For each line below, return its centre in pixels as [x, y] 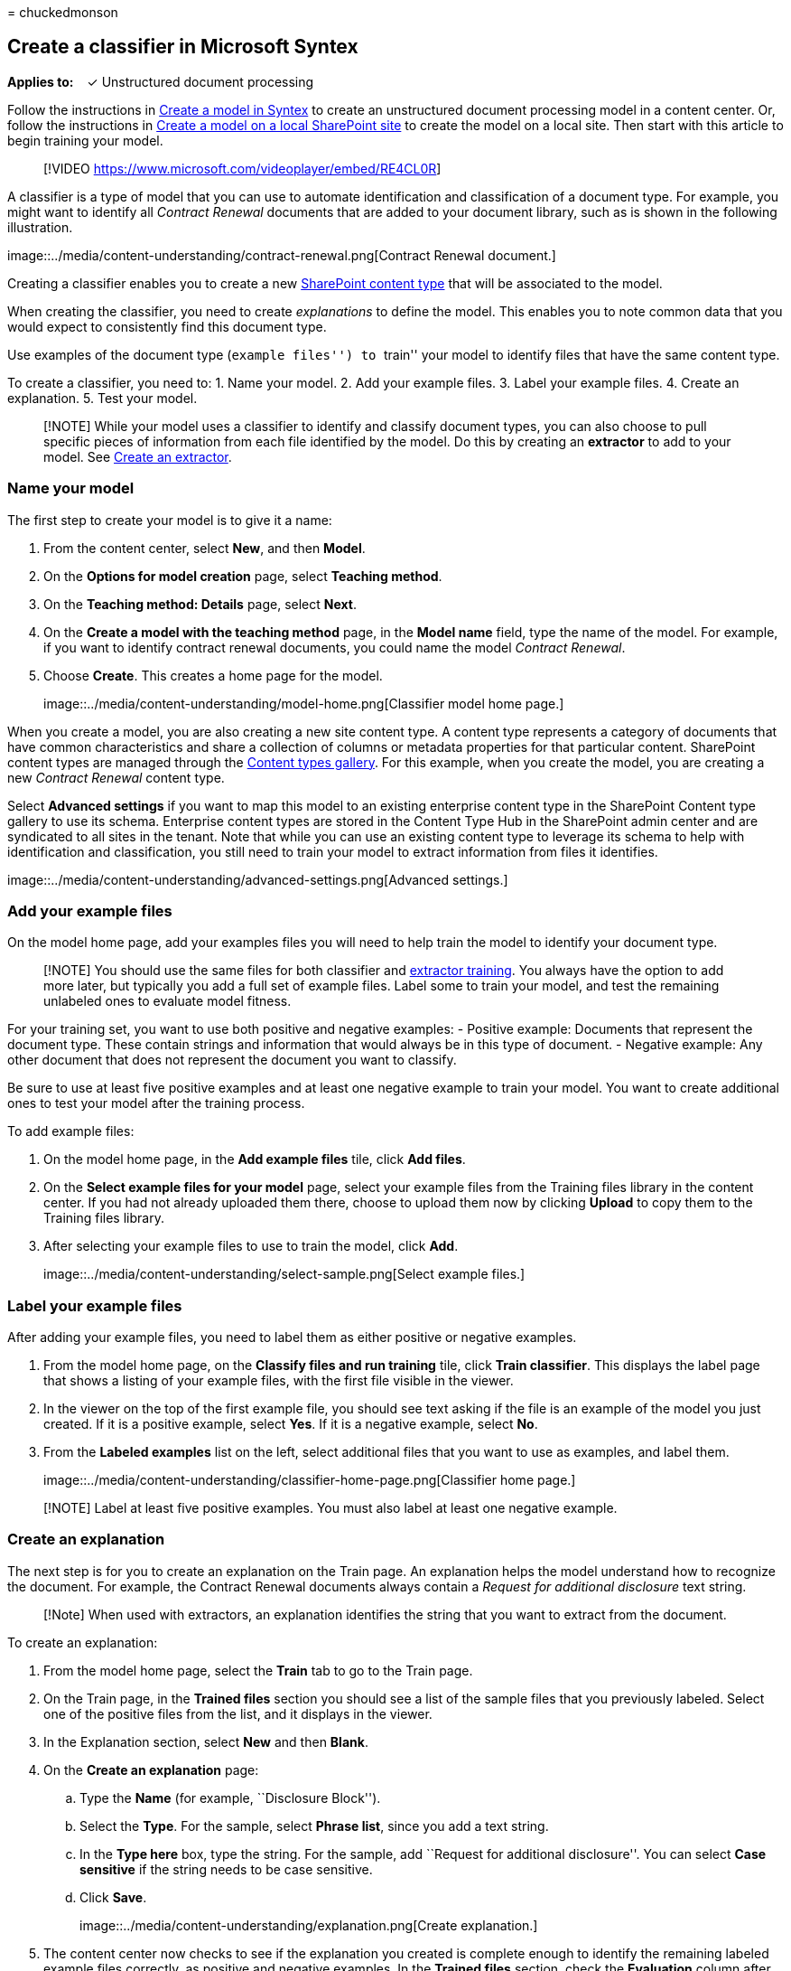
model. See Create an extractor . [138, 456]
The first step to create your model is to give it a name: [170, 520]
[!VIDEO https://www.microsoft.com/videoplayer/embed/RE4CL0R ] [242, 168]
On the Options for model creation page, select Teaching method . [243, 576]
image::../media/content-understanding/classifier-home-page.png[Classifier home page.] [310, 1480]
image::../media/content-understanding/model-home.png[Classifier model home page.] [304, 703]
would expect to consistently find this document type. [167, 326]
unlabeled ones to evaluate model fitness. [168, 1001]
